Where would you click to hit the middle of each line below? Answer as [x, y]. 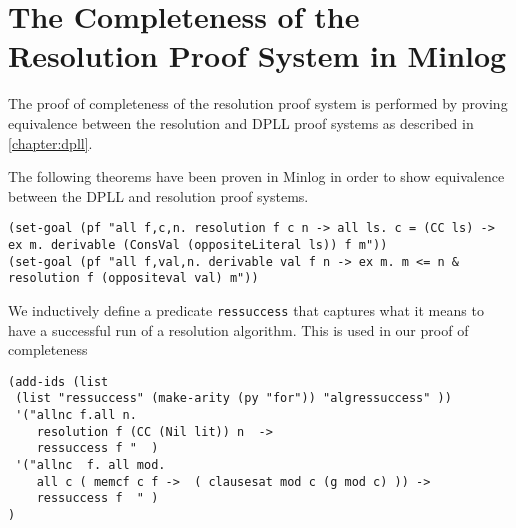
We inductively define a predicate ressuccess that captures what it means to [246, 309]
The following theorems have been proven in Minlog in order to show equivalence [256, 176]
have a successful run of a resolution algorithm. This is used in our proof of [238, 329]
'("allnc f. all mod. [90, 465]
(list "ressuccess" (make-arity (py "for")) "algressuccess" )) [233, 398]
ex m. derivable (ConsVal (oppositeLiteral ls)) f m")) [198, 244]
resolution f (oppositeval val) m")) [133, 278]
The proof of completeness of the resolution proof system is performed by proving [258, 103]
